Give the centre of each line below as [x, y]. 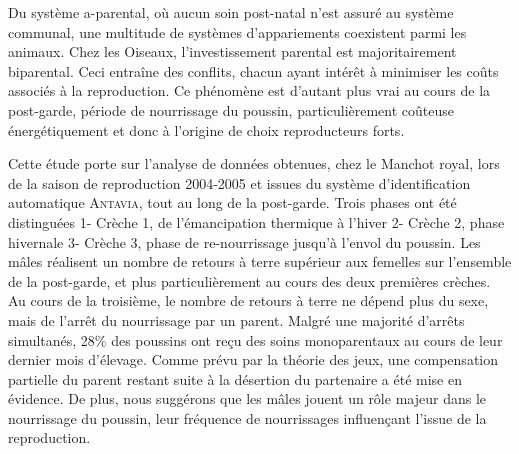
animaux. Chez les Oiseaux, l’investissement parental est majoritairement [232, 51]
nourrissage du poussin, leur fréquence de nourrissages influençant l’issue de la [247, 417]
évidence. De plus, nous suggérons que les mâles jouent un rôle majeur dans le [247, 398]
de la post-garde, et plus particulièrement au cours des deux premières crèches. [249, 280]
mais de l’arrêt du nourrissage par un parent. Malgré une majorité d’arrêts [236, 319]
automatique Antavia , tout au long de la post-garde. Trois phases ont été [232, 202]
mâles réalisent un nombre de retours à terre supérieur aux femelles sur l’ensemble [260, 261]
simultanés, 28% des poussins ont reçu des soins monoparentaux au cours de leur [255, 339]
